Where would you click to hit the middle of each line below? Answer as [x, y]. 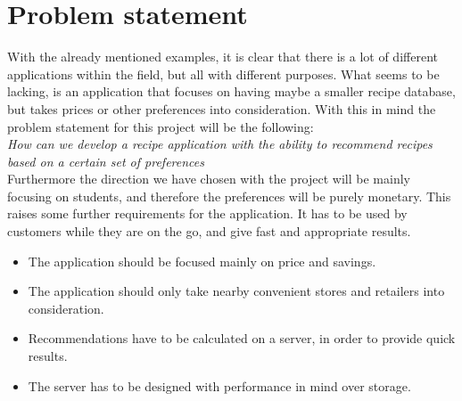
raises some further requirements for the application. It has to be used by [207, 213]
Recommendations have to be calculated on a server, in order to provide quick [242, 338]
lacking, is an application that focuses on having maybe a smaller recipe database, [231, 91]
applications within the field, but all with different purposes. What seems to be [223, 74]
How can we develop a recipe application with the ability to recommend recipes [220, 144]
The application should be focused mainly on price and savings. [202, 261]
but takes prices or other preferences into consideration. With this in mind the [222, 108]
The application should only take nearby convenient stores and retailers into [236, 291]
